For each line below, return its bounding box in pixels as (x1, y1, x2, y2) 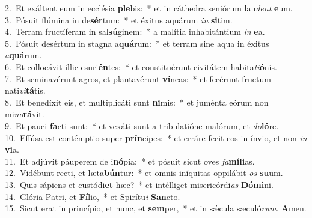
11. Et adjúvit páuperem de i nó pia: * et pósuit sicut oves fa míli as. (5, 154, 255, 167)
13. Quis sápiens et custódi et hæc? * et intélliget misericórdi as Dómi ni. (5, 178, 274, 190)
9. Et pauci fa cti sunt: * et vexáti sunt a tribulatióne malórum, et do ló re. (5, 119, 279, 132)
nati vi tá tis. (5, 84, 46, 97)
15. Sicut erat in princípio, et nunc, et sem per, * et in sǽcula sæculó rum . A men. (5, 202, 307, 214)
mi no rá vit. (5, 107, 44, 120)
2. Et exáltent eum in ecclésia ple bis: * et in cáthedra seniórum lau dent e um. (5, 2, 293, 14)
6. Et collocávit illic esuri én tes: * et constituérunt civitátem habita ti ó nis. (5, 60, 277, 73)
